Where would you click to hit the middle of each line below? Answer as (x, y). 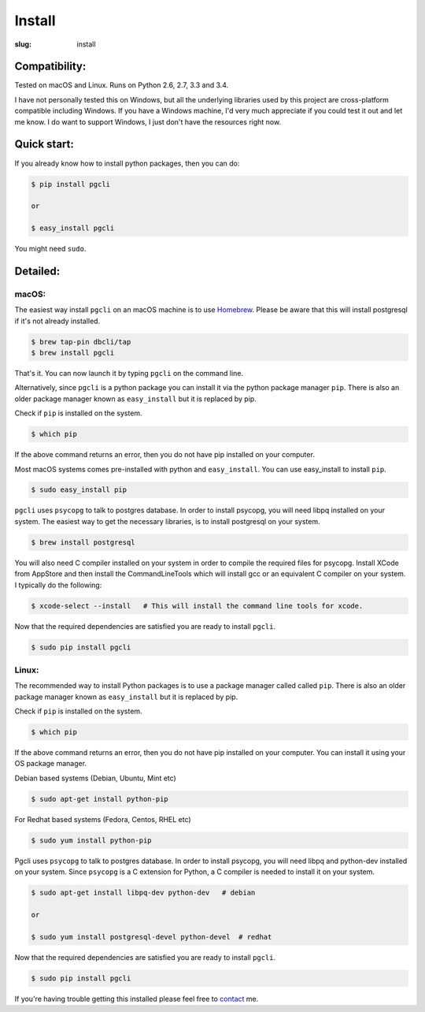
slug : (23, 44)
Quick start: (44, 145)
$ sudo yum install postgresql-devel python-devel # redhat (152, 937)
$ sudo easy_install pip (79, 490)
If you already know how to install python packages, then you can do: (127, 163)
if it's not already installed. (57, 321)
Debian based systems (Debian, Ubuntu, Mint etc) (95, 778)
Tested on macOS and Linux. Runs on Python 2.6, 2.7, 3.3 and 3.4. (122, 85)
